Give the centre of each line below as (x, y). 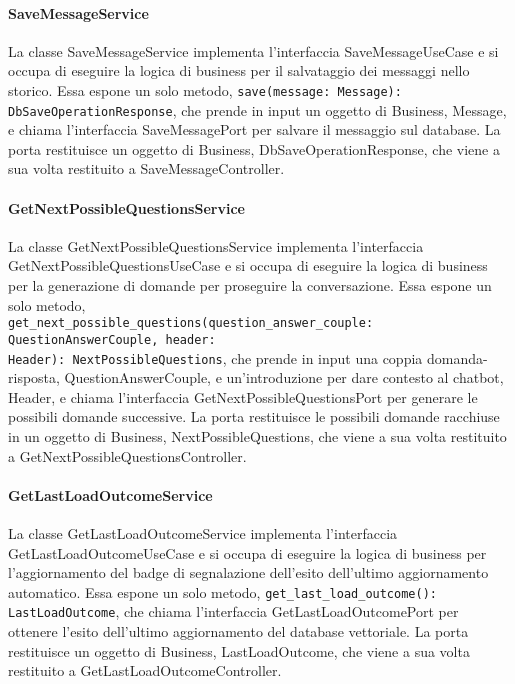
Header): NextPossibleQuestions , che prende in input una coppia (215, 357)
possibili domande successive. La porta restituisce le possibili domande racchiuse (254, 416)
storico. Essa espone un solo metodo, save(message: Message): (205, 89)
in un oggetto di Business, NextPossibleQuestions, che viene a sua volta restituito (257, 436)
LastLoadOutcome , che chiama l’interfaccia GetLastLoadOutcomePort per (233, 611)
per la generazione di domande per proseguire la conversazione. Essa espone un (250, 285)
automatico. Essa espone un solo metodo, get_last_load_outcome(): (222, 591)
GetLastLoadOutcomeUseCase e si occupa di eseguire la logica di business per (247, 552)
